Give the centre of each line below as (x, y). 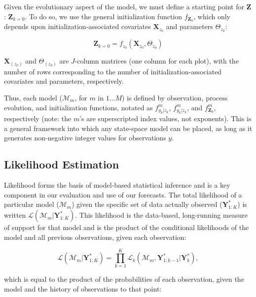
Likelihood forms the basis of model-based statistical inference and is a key (117, 185)
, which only (212, 16)
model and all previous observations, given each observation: (95, 237)
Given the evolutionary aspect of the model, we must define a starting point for (124, 6)
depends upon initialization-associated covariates (77, 26)
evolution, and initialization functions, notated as (78, 107)
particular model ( (32, 204)
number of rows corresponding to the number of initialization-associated (113, 71)
